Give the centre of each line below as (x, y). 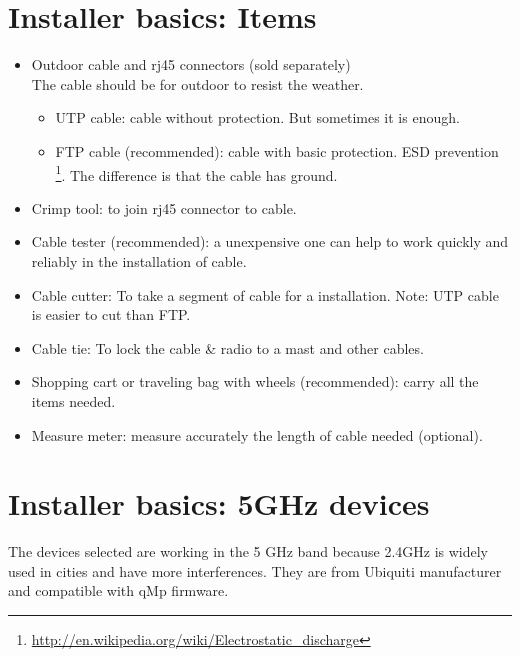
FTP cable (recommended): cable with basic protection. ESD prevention (277, 150)
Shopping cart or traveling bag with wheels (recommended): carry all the (255, 381)
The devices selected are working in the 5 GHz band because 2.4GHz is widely (248, 551)
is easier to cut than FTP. (111, 314)
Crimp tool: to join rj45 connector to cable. (164, 207)
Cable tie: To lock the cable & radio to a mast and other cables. (227, 347)
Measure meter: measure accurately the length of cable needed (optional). (257, 434)
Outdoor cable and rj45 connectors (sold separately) (191, 64)
